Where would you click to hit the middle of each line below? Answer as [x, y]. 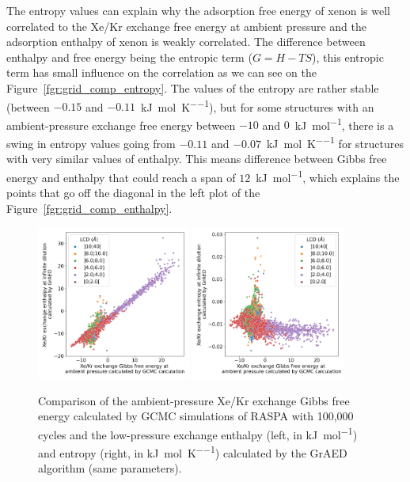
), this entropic [348, 57]
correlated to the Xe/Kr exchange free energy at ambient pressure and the [186, 26]
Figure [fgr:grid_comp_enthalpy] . [89, 208]
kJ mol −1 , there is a [344, 123]
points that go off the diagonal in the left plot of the [133, 193]
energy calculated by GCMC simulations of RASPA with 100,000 [196, 416]
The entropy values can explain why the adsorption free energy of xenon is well [198, 10]
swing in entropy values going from [91, 143]
